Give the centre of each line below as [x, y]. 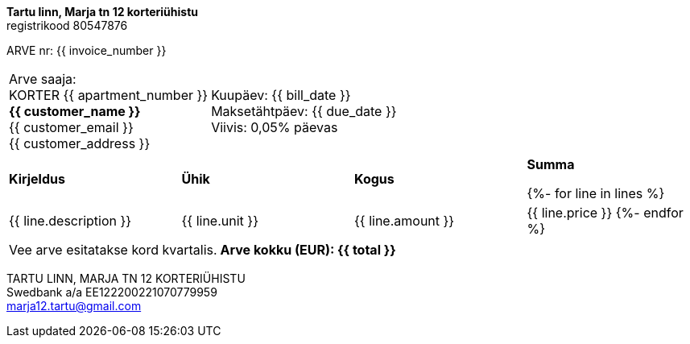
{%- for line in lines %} [596, 193]
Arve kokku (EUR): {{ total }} [308, 250]
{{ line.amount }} [405, 221]
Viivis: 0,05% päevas [275, 127]
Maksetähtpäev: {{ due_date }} [304, 111]
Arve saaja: [43, 79]
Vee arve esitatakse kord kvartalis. [113, 250]
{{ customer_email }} [71, 127]
